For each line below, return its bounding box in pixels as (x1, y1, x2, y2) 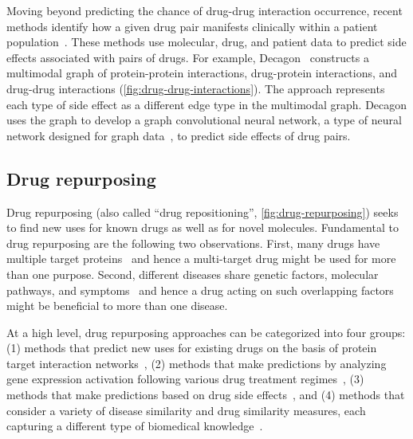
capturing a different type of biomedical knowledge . (6, 417, 263, 434)
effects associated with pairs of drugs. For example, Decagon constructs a (6, 49, 369, 65)
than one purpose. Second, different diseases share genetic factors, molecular (6, 265, 379, 282)
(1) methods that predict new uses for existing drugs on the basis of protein (6, 339, 377, 356)
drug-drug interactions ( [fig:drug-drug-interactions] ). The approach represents (6, 80, 385, 96)
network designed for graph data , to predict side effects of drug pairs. (6, 127, 351, 143)
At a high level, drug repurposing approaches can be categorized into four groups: (6, 323, 406, 340)
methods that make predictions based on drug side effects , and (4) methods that (6, 386, 405, 403)
